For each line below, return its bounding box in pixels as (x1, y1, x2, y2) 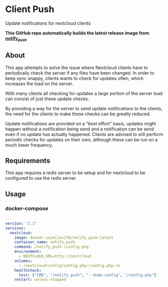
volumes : (14, 258, 33, 263)
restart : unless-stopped (14, 277, 66, 282)
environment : (14, 249, 42, 254)
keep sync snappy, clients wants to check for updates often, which (5, 75, 144, 81)
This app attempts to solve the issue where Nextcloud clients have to (5, 64, 148, 70)
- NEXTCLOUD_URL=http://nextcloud (18, 254, 92, 259)
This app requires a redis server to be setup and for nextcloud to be (5, 170, 146, 176)
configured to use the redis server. (5, 175, 77, 181)
